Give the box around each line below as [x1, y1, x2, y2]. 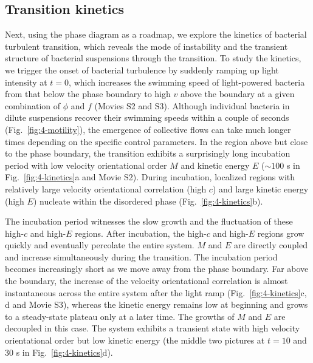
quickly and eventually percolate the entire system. [5, 239, 194, 251]
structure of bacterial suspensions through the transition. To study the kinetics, [5, 52, 301, 64]
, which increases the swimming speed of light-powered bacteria [69, 75, 305, 88]
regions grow [257, 226, 304, 239]
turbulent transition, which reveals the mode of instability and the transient [5, 39, 288, 52]
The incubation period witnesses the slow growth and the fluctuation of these [5, 215, 293, 228]
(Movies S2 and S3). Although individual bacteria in [94, 99, 290, 112]
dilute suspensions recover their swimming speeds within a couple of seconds [5, 111, 289, 124]
